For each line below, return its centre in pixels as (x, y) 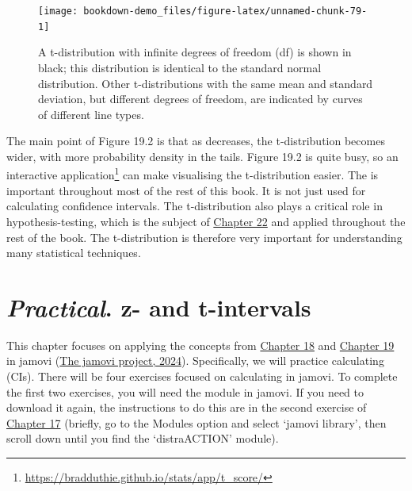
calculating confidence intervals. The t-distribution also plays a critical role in (195, 206)
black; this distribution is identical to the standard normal (180, 67)
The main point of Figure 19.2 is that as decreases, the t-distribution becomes (196, 141)
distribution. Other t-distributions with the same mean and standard (206, 83)
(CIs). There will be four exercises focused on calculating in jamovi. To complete (202, 376)
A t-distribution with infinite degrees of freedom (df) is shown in (195, 52)
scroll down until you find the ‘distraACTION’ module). (143, 438)
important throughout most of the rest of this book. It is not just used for (186, 190)
